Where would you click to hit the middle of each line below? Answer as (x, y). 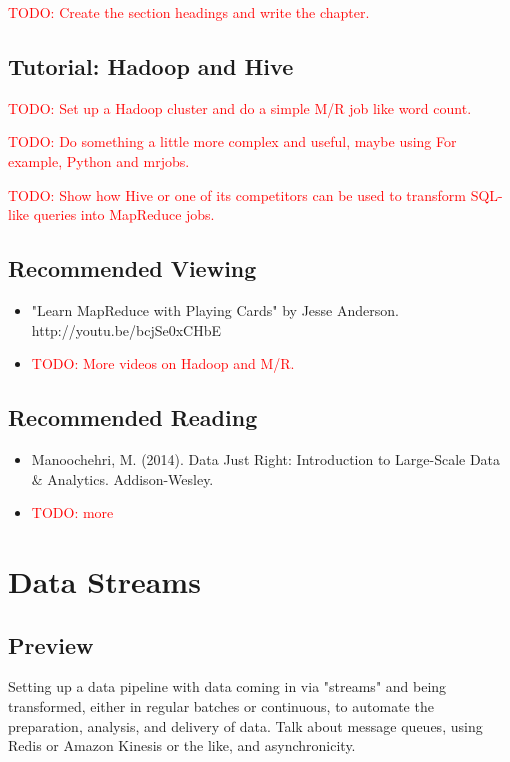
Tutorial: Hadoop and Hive (151, 65)
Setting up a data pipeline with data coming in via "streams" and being (227, 686)
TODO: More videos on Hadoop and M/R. (163, 363)
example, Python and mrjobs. (99, 160)
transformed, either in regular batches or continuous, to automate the (221, 705)
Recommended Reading (133, 417)
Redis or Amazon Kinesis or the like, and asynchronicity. (182, 745)
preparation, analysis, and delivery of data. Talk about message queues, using (245, 725)
